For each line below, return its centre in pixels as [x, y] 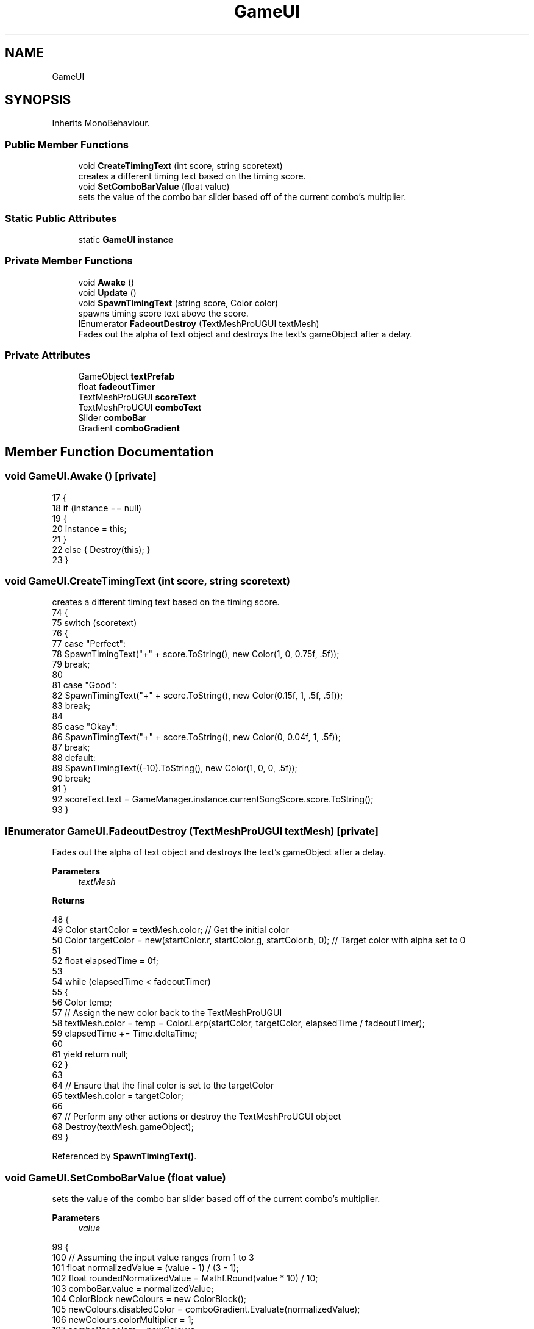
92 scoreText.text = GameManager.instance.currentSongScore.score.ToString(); [213, 799]
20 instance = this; [89, 528]
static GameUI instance [126, 239]
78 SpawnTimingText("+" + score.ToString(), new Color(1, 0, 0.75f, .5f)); [196, 654]
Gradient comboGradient [129, 428]
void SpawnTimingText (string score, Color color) [178, 303]
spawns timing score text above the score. [163, 313]
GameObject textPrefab [126, 376]
